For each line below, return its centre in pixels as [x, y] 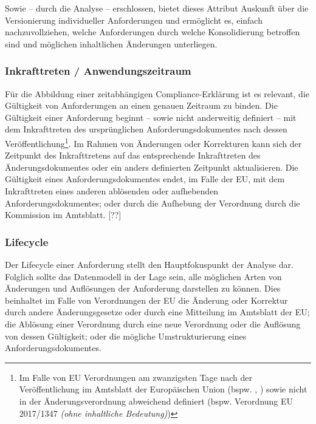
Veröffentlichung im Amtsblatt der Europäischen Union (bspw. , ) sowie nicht [163, 389]
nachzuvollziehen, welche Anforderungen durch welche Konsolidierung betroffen [153, 32]
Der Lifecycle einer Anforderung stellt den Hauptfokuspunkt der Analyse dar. [149, 264]
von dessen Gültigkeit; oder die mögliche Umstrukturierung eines [126, 336]
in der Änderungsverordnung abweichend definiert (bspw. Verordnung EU [156, 401]
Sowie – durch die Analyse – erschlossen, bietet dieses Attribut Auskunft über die [157, 8]
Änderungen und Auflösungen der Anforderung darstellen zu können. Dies [143, 288]
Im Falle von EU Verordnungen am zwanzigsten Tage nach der [136, 377]
